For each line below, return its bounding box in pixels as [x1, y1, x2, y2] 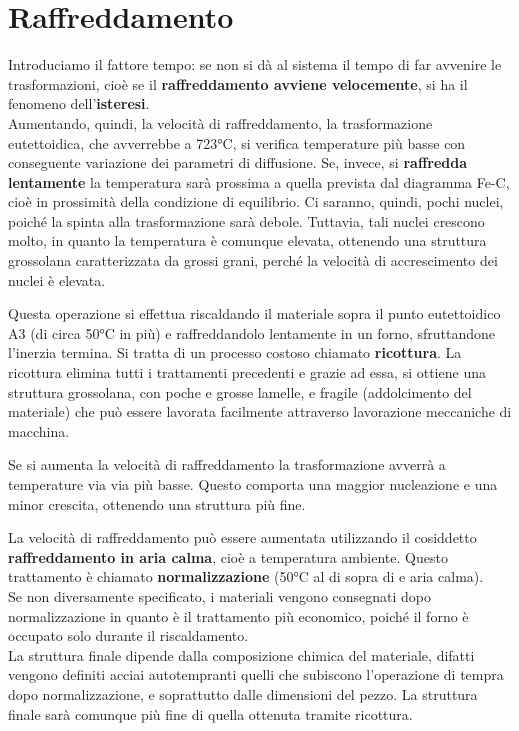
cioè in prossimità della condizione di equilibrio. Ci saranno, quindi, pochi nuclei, [8, 191, 504, 212]
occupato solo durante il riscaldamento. [8, 625, 249, 646]
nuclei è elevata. [8, 269, 106, 290]
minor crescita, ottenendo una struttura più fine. [8, 493, 306, 514]
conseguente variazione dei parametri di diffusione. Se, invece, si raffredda [8, 152, 468, 173]
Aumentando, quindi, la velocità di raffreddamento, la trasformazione [8, 112, 433, 133]
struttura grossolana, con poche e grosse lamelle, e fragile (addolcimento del [8, 381, 472, 402]
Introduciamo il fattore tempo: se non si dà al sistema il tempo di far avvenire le [8, 54, 502, 75]
